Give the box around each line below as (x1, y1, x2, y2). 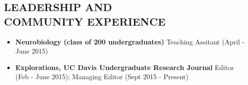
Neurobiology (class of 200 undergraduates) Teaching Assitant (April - (15, 36, 245, 46)
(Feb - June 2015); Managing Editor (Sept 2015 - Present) (15, 71, 189, 82)
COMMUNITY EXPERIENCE (4, 14, 166, 28)
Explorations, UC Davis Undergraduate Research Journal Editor (15, 62, 234, 72)
